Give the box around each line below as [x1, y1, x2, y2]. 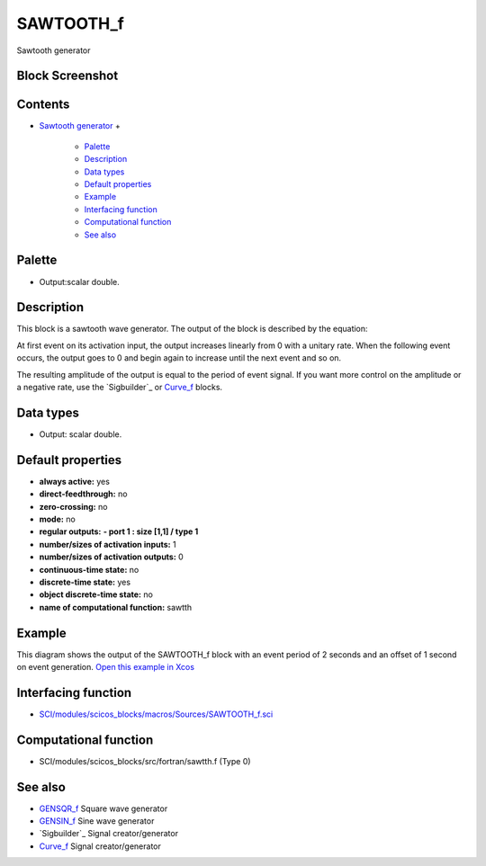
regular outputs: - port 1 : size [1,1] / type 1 [39, 526, 199, 537]
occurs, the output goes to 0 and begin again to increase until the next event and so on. [16, 353, 342, 363]
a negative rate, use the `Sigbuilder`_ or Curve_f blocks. [16, 381, 223, 392]
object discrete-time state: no [39, 589, 153, 600]
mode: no [39, 513, 76, 524]
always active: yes [39, 476, 110, 487]
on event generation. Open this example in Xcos [16, 661, 195, 672]
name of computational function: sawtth [39, 602, 193, 612]
